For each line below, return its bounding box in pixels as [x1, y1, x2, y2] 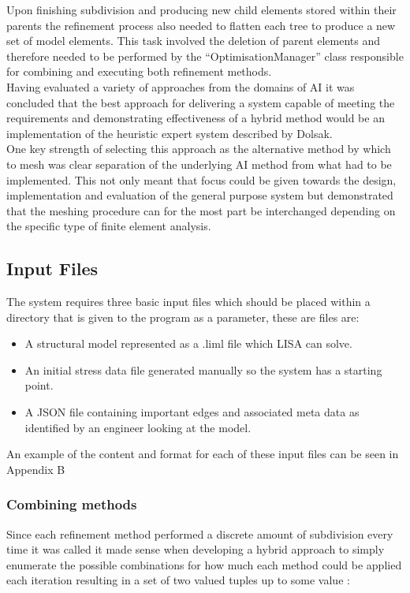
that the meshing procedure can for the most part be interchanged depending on [6, 202, 396, 218]
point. [24, 377, 54, 393]
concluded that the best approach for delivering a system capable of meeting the [6, 94, 395, 110]
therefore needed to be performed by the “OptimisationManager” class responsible [6, 47, 404, 64]
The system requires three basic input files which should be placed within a [6, 293, 371, 310]
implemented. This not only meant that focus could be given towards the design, [6, 171, 397, 188]
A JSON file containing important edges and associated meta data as [24, 404, 360, 420]
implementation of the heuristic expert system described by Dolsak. [6, 125, 333, 141]
